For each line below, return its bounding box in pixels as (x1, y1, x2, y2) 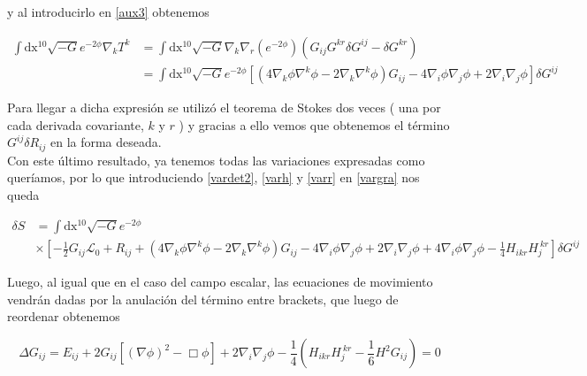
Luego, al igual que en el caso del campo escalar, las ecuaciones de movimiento (7, 272, 433, 291)
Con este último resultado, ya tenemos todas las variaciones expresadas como (7, 150, 425, 169)
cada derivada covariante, (7, 115, 144, 134)
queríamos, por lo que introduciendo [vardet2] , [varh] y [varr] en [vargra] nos (7, 168, 420, 187)
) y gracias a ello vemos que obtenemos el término (179, 115, 450, 134)
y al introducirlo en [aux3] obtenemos (7, 3, 210, 20)
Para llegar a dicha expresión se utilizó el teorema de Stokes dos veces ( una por (7, 98, 441, 117)
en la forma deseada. (50, 133, 162, 151)
